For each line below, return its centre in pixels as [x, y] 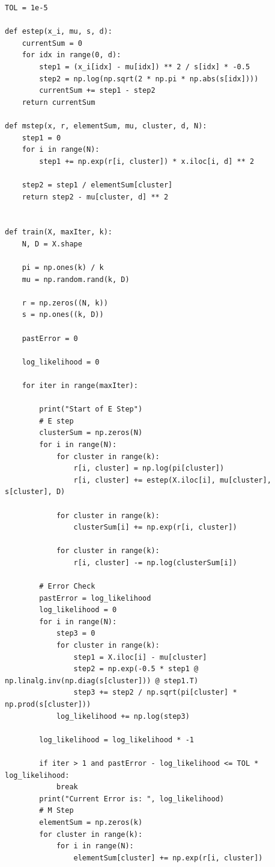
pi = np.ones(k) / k [63, 268]
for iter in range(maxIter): [80, 386]
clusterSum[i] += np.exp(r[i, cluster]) [155, 527]
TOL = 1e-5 [26, 8]
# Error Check [67, 587]
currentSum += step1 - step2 [97, 91]
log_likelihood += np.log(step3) [123, 716]
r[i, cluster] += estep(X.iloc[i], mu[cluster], [172, 480]
